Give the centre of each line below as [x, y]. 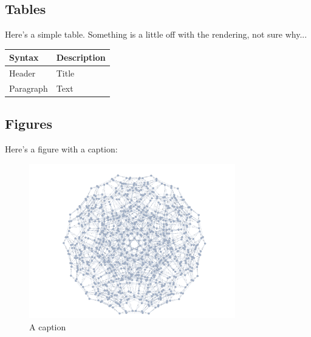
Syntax [24, 57]
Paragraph [29, 88]
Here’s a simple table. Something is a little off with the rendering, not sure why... [156, 34]
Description [81, 57]
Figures [29, 124]
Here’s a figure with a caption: [61, 149]
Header [22, 73]
